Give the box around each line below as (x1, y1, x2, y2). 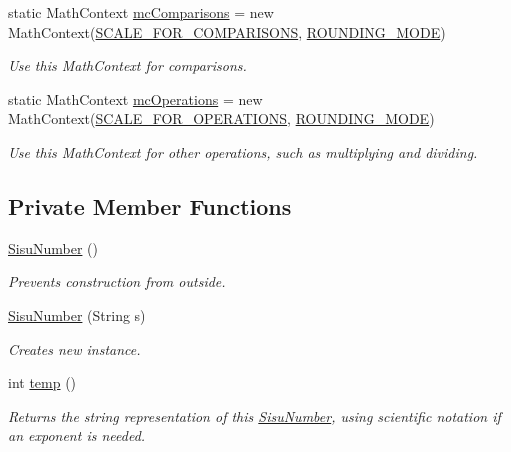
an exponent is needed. (8, 425, 146, 446)
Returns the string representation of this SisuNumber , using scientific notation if (8, 405, 501, 426)
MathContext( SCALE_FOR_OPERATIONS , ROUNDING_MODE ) (8, 108, 435, 129)
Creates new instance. (8, 338, 141, 359)
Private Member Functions (8, 190, 292, 221)
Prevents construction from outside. (8, 271, 226, 292)
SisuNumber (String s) (8, 304, 146, 325)
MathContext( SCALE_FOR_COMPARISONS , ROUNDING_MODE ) (8, 21, 446, 42)
